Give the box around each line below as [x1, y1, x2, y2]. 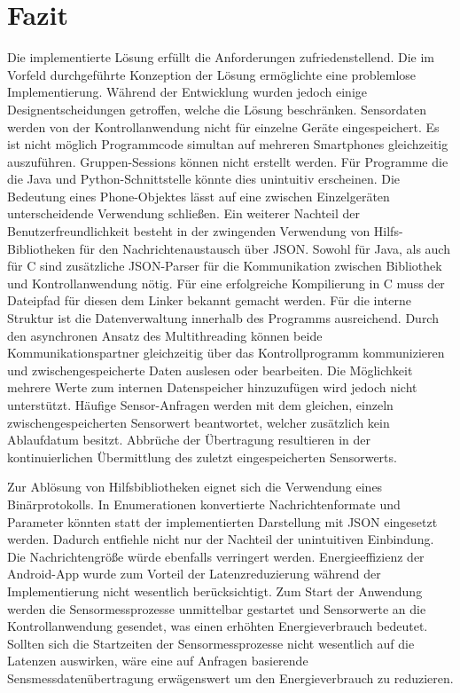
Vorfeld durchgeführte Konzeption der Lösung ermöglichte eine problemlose [7, 65, 417, 83]
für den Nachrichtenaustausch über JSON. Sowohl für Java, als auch [79, 239, 450, 257]
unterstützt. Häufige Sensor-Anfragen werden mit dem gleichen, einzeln [7, 396, 394, 413]
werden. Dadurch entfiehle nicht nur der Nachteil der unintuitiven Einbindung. [7, 530, 434, 548]
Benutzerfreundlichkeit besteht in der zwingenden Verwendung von [7, 222, 370, 240]
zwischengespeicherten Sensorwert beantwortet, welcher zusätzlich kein [7, 413, 390, 431]
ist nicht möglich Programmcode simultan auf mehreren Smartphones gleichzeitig [7, 135, 448, 154]
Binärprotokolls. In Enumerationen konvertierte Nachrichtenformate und [7, 494, 401, 513]
